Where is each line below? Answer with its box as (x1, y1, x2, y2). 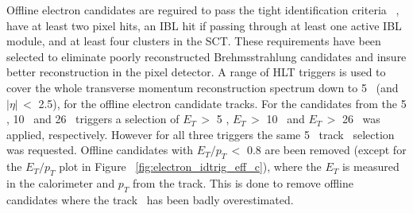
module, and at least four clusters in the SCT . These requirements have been (6, 33, 381, 49)
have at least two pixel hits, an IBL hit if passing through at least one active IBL (6, 17, 402, 33)
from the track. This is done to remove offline (133, 174, 353, 191)
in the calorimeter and (6, 174, 115, 191)
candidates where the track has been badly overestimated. (6, 191, 294, 207)
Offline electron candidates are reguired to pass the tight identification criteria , (6, 2, 399, 17)
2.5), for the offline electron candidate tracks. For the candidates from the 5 (38, 95, 407, 111)
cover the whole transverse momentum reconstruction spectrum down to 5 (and (6, 79, 399, 95)
